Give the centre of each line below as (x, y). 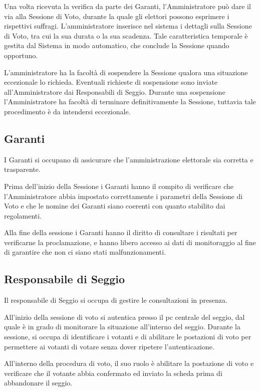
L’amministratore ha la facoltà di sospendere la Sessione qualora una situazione (126, 72)
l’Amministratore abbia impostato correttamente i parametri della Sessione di (123, 196)
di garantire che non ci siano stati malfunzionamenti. (85, 252)
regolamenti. (23, 215)
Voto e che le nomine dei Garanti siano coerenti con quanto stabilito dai (115, 206)
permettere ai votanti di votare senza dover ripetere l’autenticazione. (109, 346)
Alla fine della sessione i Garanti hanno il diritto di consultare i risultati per (121, 232)
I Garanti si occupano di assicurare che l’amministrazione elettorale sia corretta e (129, 159)
